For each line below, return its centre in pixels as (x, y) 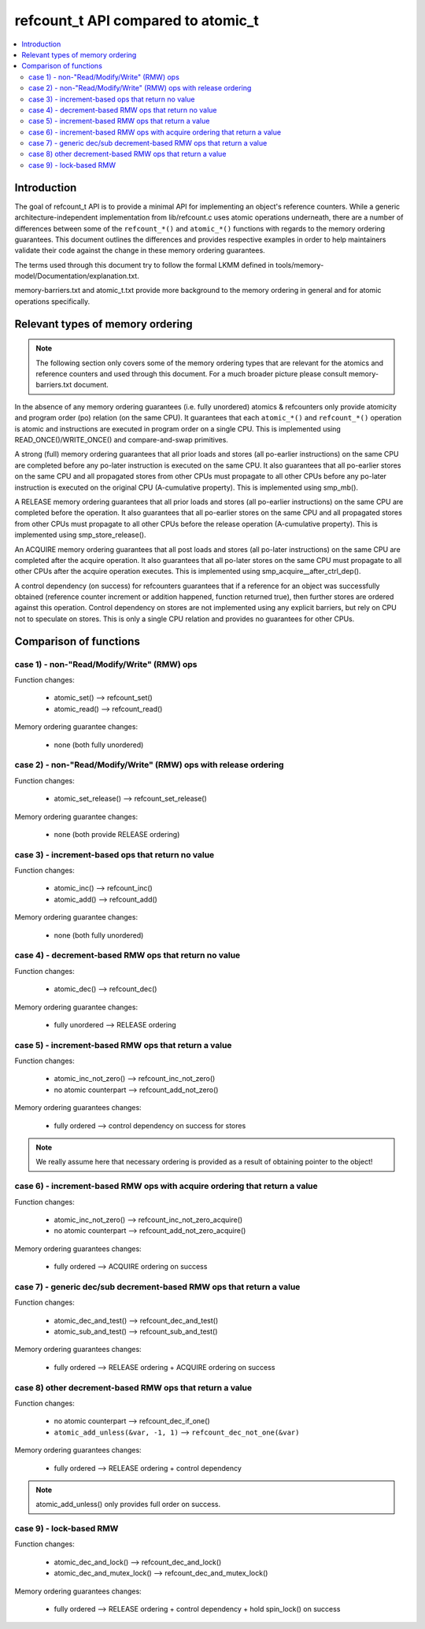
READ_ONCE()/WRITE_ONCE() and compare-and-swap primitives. (121, 440)
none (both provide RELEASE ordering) (117, 834)
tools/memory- (300, 265)
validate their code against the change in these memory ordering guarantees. (140, 250)
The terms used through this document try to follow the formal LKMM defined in (144, 265)
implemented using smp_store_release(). (80, 535)
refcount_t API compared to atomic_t (137, 20)
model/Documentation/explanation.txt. (77, 276)
